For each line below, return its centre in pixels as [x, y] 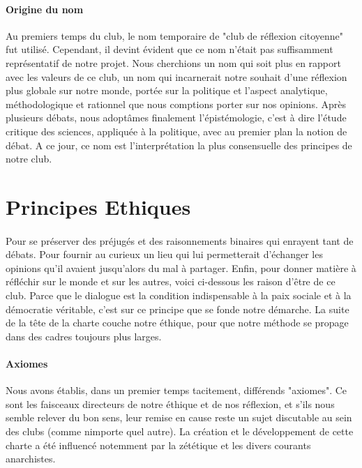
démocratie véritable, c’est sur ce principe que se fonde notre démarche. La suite [178, 309]
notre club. [29, 159]
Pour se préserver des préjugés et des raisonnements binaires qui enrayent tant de [180, 240]
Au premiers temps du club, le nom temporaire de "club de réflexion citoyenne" [175, 35]
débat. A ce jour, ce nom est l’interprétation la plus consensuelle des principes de [179, 145]
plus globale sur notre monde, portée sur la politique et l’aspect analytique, [167, 90]
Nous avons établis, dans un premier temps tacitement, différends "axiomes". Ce [176, 390]
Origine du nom [45, 9]
